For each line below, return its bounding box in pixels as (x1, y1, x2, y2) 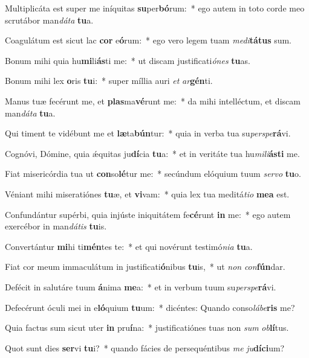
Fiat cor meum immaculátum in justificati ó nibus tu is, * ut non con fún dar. (5, 260, 285, 273)
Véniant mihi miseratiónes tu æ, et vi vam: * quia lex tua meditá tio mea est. (5, 187, 290, 200)
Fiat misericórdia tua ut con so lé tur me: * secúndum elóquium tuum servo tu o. (5, 167, 301, 180)
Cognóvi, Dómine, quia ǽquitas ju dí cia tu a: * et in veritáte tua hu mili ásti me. (5, 147, 300, 159)
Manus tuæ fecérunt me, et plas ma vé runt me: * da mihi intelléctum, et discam (5, 94, 301, 107)
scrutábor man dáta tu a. (5, 13, 94, 26)
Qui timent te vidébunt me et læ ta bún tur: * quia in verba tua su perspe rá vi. (5, 127, 291, 139)
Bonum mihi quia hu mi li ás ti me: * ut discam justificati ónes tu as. (5, 54, 250, 66)
